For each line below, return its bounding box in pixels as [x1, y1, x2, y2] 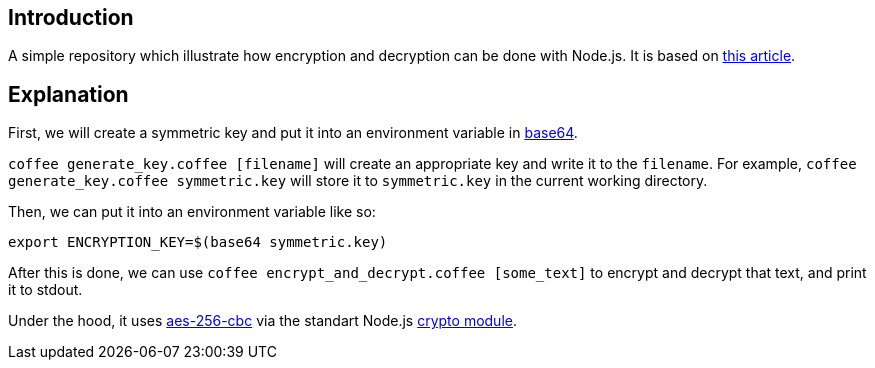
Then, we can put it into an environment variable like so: [8, 203, 376, 221]
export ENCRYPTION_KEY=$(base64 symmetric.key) [8, 234, 388, 251]
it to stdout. [8, 281, 83, 299]
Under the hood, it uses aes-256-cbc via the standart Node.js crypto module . [8, 312, 517, 330]
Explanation [8, 81, 129, 107]
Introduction [8, 5, 134, 30]
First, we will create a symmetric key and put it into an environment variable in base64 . [8, 124, 578, 142]
